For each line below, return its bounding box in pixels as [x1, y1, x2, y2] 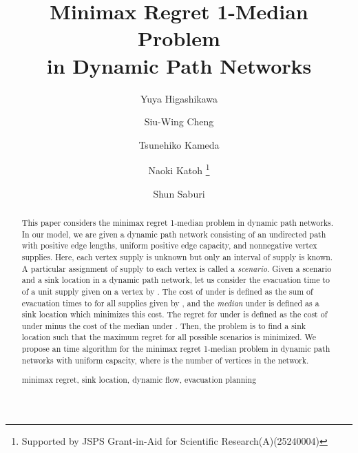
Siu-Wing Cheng [144, 114, 214, 129]
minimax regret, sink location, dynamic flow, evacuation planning [21, 374, 257, 386]
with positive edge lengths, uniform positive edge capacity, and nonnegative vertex [21, 240, 317, 251]
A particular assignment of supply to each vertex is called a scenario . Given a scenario [21, 262, 332, 274]
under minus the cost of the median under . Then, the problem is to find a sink [21, 319, 306, 331]
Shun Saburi [153, 186, 205, 200]
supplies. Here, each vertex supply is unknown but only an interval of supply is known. [21, 251, 333, 262]
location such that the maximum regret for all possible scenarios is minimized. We [21, 331, 317, 343]
